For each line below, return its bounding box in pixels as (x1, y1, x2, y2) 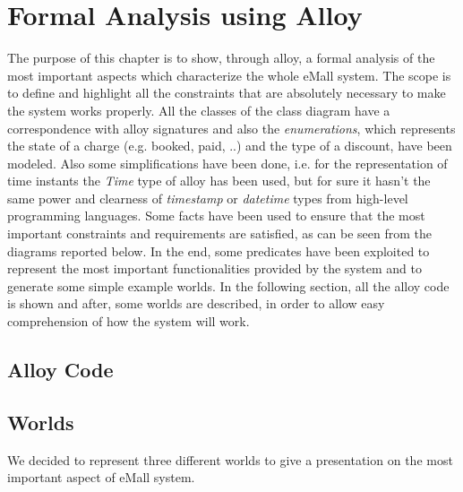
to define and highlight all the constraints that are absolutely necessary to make (7, 83, 446, 102)
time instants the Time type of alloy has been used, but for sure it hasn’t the (7, 171, 431, 190)
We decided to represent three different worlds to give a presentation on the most (7, 450, 453, 469)
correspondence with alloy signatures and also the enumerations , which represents (7, 118, 456, 137)
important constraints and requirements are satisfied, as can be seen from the (7, 224, 433, 243)
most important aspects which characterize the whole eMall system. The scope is (7, 65, 451, 84)
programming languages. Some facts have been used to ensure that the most (7, 206, 425, 225)
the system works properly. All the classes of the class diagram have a (7, 100, 390, 119)
